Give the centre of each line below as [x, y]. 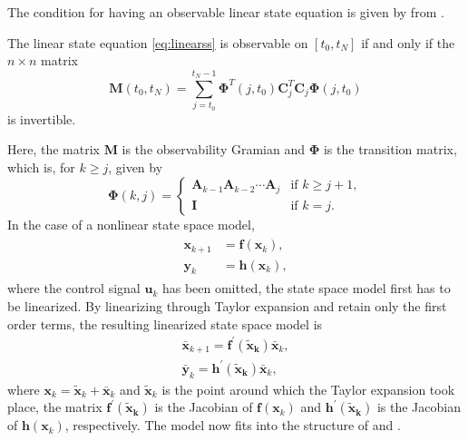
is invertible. [42, 118]
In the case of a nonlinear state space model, [131, 224]
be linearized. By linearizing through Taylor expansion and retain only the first [227, 306]
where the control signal [74, 288]
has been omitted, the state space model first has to [306, 288]
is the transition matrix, [390, 149]
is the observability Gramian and [213, 149]
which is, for [41, 167]
